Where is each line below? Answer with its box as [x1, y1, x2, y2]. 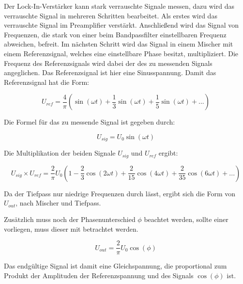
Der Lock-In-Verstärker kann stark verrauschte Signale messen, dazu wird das [4, 1, 234, 11]
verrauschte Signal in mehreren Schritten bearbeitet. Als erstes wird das [4, 10, 217, 20]
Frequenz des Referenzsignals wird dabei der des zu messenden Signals [4, 58, 213, 68]
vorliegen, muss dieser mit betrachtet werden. [4, 223, 138, 234]
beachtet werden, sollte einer [144, 214, 228, 224]
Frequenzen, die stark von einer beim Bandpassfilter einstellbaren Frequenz [4, 29, 227, 39]
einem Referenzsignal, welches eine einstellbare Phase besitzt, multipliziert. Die [4, 48, 239, 58]
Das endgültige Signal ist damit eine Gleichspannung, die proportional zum [4, 261, 227, 271]
